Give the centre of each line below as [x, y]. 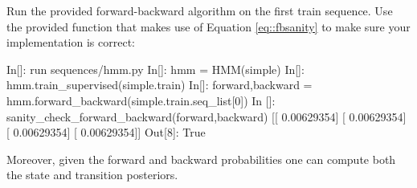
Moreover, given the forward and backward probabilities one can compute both [201, 159]
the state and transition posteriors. [92, 175]
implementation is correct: [71, 42]
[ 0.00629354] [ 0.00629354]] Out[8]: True [106, 132]
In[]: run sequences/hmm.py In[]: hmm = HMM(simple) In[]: [155, 69]
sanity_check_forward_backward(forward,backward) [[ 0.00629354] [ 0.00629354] [206, 116]
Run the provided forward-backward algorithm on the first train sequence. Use [200, 10]
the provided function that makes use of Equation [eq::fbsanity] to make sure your [208, 26]
